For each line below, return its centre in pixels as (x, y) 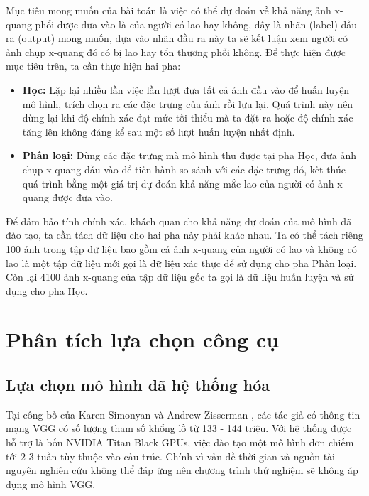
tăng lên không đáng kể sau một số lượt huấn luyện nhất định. (159, 131)
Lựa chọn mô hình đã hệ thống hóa (138, 385)
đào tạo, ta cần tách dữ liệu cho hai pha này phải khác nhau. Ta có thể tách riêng (184, 235)
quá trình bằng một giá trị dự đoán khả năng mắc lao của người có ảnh (178, 183)
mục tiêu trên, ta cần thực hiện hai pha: (93, 66)
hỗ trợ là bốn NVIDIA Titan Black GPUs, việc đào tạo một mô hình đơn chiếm (180, 442)
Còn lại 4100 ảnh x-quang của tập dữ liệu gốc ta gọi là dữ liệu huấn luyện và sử (180, 277)
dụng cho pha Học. (47, 290)
